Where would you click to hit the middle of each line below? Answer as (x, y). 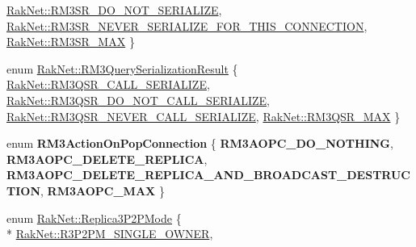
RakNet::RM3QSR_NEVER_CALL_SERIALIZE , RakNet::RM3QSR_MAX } (204, 116)
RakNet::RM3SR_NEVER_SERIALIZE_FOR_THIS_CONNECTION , (187, 25)
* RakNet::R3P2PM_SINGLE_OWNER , (110, 234)
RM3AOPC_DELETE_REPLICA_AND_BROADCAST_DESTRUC (208, 175)
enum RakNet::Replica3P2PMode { (94, 218)
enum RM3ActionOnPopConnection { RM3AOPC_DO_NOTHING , (200, 143)
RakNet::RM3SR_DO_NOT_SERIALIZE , (114, 10)
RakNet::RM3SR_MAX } (71, 42)
